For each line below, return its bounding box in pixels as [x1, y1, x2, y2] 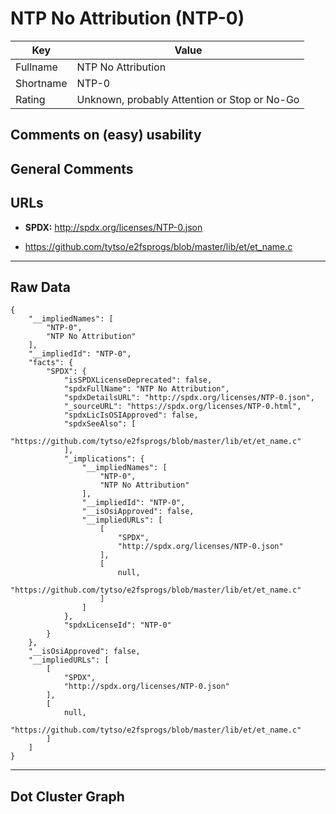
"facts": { [28, 358, 74, 368]
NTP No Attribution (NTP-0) [10, 7, 245, 30]
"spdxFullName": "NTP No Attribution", [63, 384, 230, 394]
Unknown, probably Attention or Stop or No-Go [76, 92, 300, 106]
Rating [15, 92, 46, 106]
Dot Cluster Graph [10, 788, 125, 805]
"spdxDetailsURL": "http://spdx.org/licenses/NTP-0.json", [63, 393, 315, 403]
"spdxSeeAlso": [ [63, 419, 137, 429]
